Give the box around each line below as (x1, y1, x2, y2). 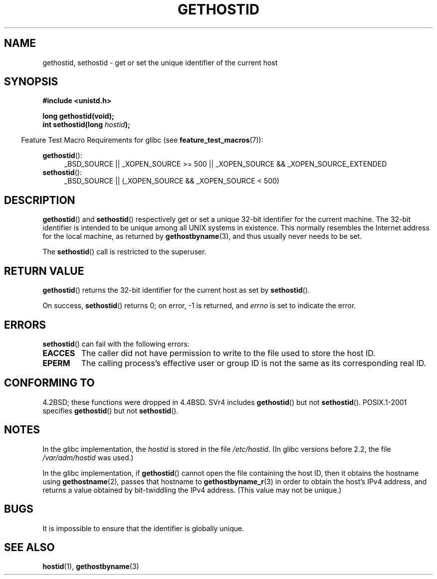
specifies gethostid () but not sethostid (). (42, 406, 179, 415)
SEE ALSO (4, 541, 55, 554)
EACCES (42, 348, 75, 358)
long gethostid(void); (42, 112, 114, 121)
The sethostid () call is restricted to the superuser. (42, 247, 207, 256)
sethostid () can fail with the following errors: (42, 339, 190, 348)
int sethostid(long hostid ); (42, 120, 130, 129)
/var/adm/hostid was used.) (42, 453, 134, 462)
